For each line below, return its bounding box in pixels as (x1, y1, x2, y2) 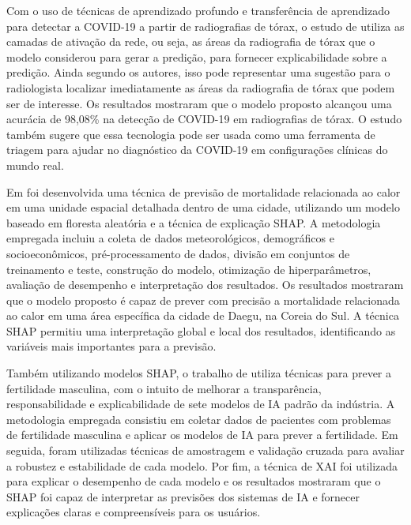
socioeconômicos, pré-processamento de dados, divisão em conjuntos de (6, 245, 350, 261)
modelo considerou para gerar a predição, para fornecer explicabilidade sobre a (6, 48, 387, 65)
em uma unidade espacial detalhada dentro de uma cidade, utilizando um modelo (6, 199, 400, 216)
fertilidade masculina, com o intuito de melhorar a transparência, (6, 380, 322, 396)
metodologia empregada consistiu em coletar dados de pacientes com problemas (6, 411, 391, 427)
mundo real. (6, 156, 64, 173)
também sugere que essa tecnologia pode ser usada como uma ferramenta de (6, 126, 375, 142)
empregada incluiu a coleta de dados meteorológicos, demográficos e (6, 230, 334, 246)
